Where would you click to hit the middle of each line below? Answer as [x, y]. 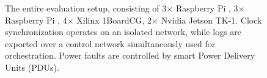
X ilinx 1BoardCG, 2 [114, 20]
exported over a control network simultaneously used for [110, 43]
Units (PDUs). [32, 67]
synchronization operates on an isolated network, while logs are [123, 32]
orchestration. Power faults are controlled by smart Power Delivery [130, 55]
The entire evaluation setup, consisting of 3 [86, 8]
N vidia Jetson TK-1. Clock [211, 20]
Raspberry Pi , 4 [36, 20]
